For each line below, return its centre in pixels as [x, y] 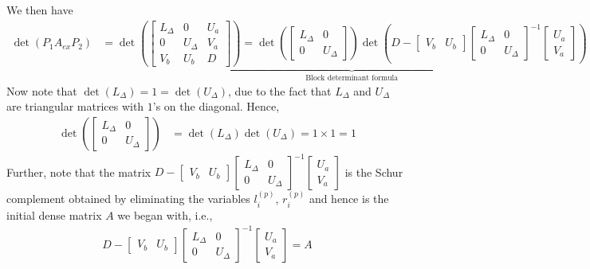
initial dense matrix [54, 214]
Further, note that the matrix [79, 172]
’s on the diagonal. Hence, [216, 106]
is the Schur [374, 172]
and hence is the [349, 199]
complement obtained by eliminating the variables [128, 199]
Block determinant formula [352, 78]
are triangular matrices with [75, 106]
